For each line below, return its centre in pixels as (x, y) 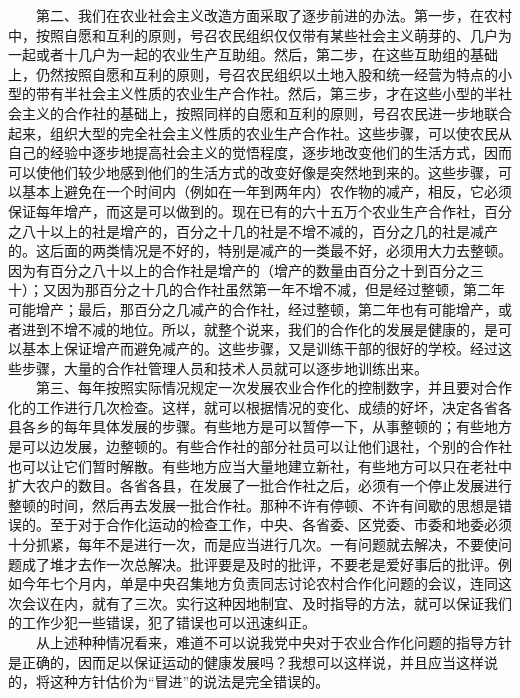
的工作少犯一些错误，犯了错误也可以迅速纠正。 (162, 622)
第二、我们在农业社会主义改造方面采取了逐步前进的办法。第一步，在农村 (273, 15)
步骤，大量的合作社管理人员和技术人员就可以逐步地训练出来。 (224, 367)
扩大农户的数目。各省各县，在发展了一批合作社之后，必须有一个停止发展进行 (260, 485)
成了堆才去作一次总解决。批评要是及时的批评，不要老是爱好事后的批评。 (259, 563)
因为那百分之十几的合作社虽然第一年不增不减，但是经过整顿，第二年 (280, 289)
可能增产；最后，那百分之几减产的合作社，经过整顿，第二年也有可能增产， (253, 308)
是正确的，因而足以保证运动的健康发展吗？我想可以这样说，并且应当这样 (246, 661)
